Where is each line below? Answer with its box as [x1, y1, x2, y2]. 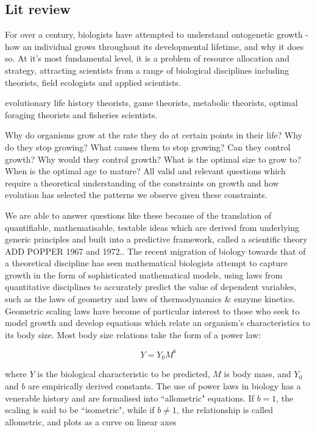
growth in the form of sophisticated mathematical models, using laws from [5, 268, 283, 281]
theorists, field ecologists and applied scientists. [5, 76, 181, 88]
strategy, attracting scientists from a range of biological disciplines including [5, 63, 289, 76]
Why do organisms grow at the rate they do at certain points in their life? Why [5, 129, 303, 141]
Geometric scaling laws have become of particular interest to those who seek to [5, 304, 300, 317]
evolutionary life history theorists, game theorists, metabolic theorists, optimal [5, 96, 298, 109]
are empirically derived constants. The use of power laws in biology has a [27, 380, 301, 392]
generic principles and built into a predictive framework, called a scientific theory [5, 233, 308, 246]
